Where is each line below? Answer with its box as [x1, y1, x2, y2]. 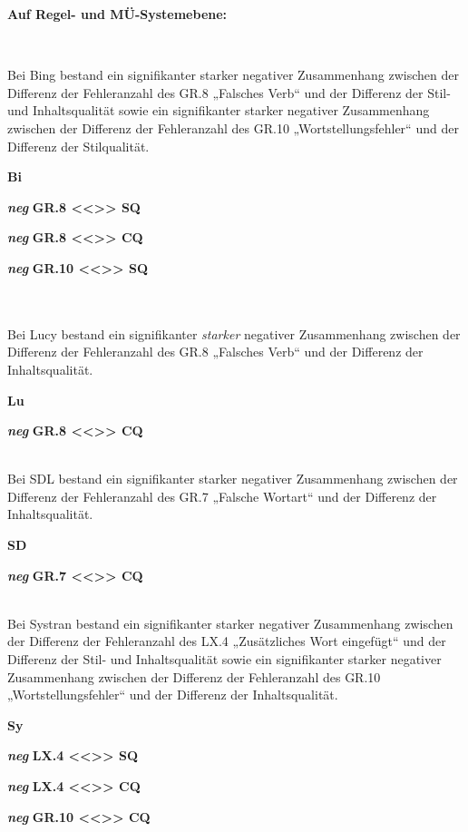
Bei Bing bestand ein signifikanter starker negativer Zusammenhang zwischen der [7, 65, 459, 84]
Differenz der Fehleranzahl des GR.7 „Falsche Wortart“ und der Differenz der [7, 486, 437, 505]
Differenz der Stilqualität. [7, 136, 150, 155]
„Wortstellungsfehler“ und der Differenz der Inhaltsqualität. [7, 685, 338, 704]
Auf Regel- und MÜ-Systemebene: [7, 5, 228, 23]
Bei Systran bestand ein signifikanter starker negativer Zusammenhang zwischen [7, 613, 453, 632]
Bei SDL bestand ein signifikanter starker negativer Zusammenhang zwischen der [7, 469, 458, 488]
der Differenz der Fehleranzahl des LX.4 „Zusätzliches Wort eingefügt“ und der [7, 631, 446, 651]
